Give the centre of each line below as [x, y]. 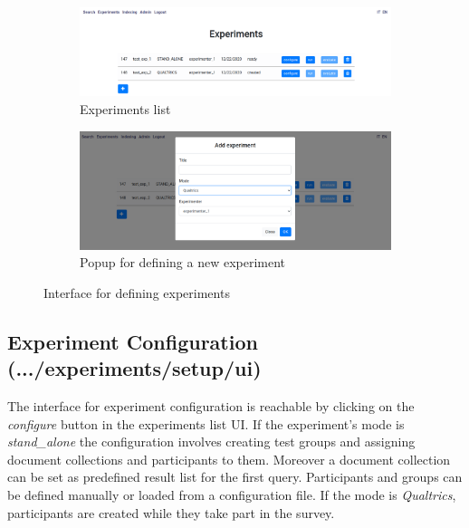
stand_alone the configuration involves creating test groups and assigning [211, 442]
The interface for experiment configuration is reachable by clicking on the [211, 406]
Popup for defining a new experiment [183, 262]
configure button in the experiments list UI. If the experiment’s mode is [206, 423]
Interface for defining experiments [137, 292]
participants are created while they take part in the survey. [171, 512]
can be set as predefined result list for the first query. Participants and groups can [235, 477]
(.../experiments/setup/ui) [134, 368]
